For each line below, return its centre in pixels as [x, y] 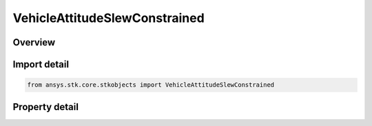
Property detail [46, 107]
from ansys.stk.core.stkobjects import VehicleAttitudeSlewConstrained [151, 85]
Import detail [41, 64]
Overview [34, 42]
